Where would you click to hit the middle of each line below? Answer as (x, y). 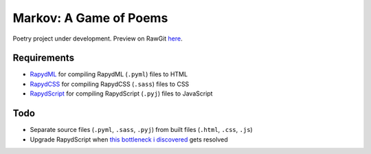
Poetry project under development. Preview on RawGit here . (98, 38)
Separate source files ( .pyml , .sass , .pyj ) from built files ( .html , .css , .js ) (142, 130)
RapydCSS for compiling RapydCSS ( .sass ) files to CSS (110, 84)
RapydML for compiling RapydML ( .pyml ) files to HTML (109, 74)
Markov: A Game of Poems (90, 18)
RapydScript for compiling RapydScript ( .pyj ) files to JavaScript (121, 93)
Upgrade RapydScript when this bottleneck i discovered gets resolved (129, 139)
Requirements (44, 58)
